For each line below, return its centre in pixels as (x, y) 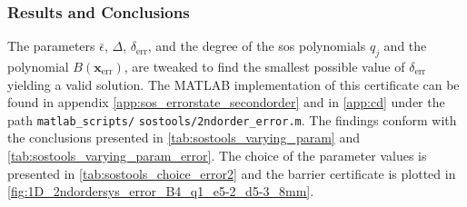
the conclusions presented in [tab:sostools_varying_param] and (184, 138)
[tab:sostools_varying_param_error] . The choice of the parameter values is (217, 156)
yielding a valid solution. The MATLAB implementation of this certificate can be (233, 84)
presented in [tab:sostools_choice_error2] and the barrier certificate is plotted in (232, 173)
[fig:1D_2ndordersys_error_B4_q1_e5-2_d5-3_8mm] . (161, 191)
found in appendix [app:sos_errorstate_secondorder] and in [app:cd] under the (226, 102)
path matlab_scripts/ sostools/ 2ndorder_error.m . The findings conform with (232, 119)
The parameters (51, 46)
